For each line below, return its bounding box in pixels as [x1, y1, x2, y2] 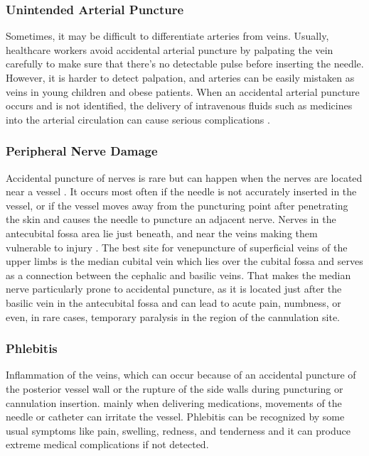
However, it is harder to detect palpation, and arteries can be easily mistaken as [6, 70, 355, 85]
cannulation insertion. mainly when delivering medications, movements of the [6, 395, 342, 410]
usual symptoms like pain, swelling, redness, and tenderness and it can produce [6, 423, 351, 438]
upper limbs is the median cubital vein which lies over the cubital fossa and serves [6, 254, 363, 268]
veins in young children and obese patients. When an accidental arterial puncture [6, 84, 360, 99]
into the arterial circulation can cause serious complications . [6, 112, 270, 126]
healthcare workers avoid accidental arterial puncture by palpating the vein [6, 42, 333, 57]
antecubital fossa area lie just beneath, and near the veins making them [6, 225, 318, 240]
